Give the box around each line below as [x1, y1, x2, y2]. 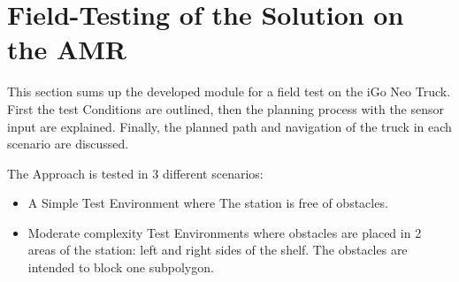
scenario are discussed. [7, 134, 129, 153]
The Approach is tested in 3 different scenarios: [7, 164, 264, 182]
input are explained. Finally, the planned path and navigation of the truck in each [7, 117, 452, 135]
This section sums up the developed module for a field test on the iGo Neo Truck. [7, 82, 451, 101]
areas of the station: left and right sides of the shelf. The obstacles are [27, 240, 408, 259]
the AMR [7, 31, 126, 67]
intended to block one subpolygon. [27, 258, 214, 277]
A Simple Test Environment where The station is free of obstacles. [27, 194, 388, 212]
